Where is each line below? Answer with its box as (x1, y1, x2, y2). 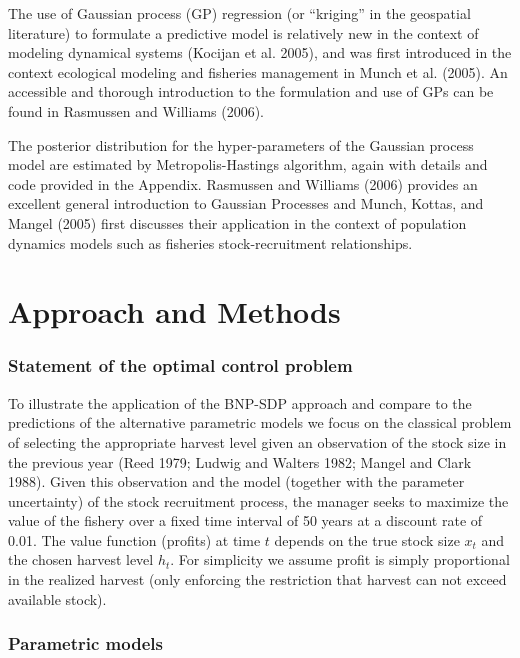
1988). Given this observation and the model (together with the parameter (8, 471, 465, 492)
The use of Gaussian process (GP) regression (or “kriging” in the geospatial (8, 3, 471, 23)
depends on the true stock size (274, 529, 460, 550)
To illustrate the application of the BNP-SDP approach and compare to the (8, 392, 472, 413)
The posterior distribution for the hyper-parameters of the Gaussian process (8, 134, 474, 155)
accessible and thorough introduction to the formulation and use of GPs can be (8, 81, 494, 102)
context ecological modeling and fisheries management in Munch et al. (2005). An (8, 61, 508, 82)
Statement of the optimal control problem (8, 353, 353, 378)
